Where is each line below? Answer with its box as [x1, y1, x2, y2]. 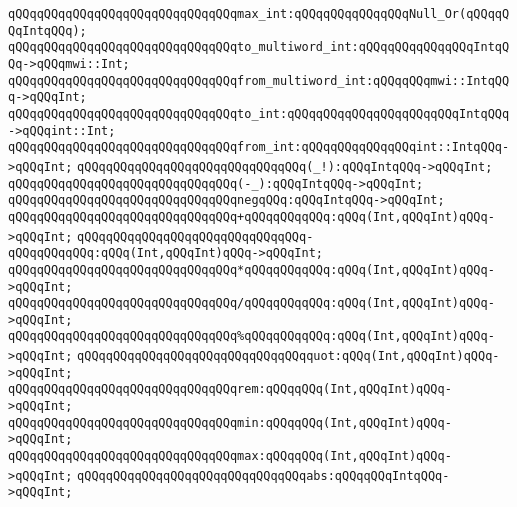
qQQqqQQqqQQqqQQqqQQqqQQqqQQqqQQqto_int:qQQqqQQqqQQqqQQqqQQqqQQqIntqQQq [8, 106, 510, 121]
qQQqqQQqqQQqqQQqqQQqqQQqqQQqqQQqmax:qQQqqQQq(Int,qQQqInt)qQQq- [8, 449, 452, 464]
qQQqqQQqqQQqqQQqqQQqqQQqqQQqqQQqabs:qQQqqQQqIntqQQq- [77, 468, 450, 483]
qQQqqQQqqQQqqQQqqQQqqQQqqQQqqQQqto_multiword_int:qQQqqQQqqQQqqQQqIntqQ [8, 40, 510, 55]
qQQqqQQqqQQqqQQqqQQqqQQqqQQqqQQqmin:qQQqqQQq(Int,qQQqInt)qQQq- [8, 415, 452, 430]
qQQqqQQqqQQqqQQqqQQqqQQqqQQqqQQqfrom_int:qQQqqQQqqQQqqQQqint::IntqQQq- [8, 140, 510, 155]
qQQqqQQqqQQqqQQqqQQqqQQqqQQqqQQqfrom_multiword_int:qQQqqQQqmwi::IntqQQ [8, 73, 510, 88]
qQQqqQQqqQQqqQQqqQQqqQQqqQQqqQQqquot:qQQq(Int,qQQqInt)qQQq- [77, 349, 500, 364]
